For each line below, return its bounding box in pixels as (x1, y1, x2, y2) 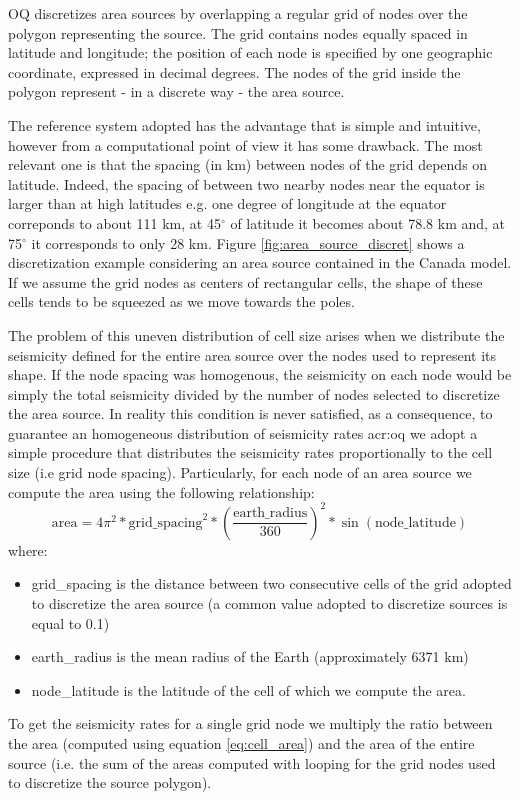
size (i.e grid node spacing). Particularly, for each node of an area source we (8, 462, 472, 483)
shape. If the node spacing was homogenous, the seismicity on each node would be (8, 364, 512, 385)
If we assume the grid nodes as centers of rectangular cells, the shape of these (8, 271, 483, 292)
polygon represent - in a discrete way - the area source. (8, 81, 345, 102)
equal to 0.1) (31, 612, 110, 633)
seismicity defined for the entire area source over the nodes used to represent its (8, 344, 497, 365)
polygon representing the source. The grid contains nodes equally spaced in (8, 22, 468, 43)
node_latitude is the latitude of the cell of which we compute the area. (31, 679, 466, 700)
